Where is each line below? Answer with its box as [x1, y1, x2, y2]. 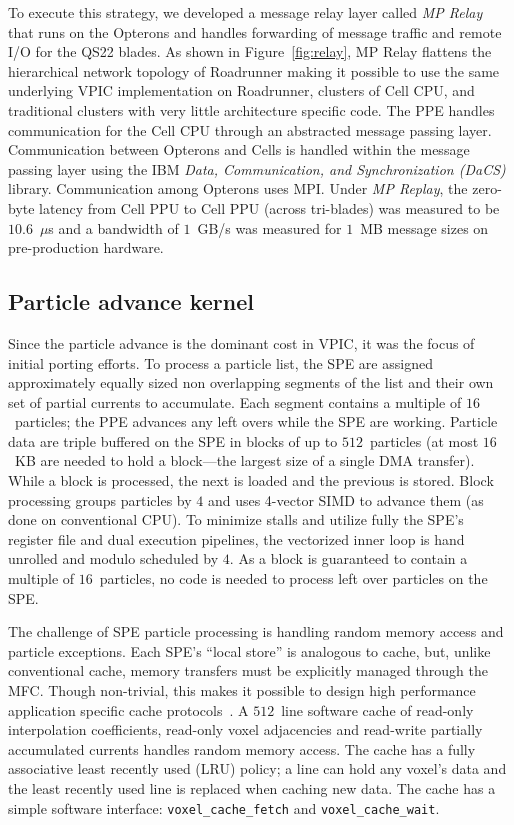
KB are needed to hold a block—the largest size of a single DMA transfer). [14, 450, 475, 471]
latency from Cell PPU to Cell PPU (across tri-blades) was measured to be [39, 197, 500, 218]
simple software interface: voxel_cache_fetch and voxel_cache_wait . [8, 797, 440, 818]
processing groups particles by [8, 489, 192, 510]
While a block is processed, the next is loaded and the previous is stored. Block [8, 470, 494, 491]
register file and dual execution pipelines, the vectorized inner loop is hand [8, 528, 465, 549]
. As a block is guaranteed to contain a [229, 548, 468, 569]
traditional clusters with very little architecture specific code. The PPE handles [8, 99, 495, 120]
